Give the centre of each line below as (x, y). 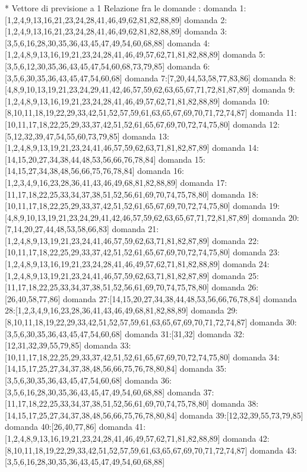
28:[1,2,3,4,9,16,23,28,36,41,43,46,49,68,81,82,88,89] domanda (115, 310)
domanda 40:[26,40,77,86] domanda (69, 427)
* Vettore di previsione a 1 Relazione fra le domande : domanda (121, 8)
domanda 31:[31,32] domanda (178, 333)
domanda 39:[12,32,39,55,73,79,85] (241, 415)
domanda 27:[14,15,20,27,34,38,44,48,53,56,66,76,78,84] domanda (180, 298)
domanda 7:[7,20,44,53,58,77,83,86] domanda (206, 77)
